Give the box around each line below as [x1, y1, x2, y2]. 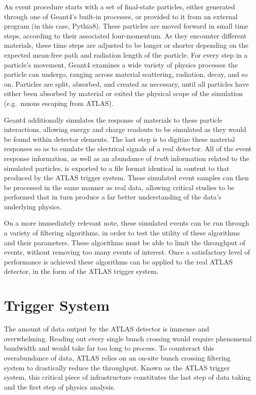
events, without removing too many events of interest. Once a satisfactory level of [4, 247, 250, 257]
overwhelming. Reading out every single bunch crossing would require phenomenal [4, 333, 252, 343]
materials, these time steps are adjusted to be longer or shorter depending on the [4, 40, 249, 50]
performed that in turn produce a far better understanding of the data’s [4, 192, 222, 202]
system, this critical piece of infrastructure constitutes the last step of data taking [4, 372, 251, 382]
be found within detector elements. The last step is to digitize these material [4, 133, 235, 144]
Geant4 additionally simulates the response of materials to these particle [4, 114, 223, 125]
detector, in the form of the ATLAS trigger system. [4, 266, 159, 276]
